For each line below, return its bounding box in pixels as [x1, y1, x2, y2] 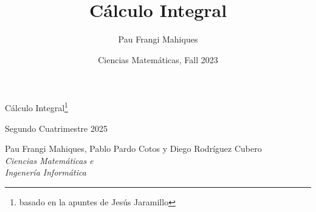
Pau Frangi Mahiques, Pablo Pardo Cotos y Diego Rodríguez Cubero [5, 142, 262, 155]
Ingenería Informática [5, 166, 86, 179]
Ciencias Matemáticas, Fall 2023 [98, 53, 218, 66]
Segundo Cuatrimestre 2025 [5, 121, 108, 134]
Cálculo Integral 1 [5, 100, 68, 114]
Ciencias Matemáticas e [5, 154, 94, 166]
